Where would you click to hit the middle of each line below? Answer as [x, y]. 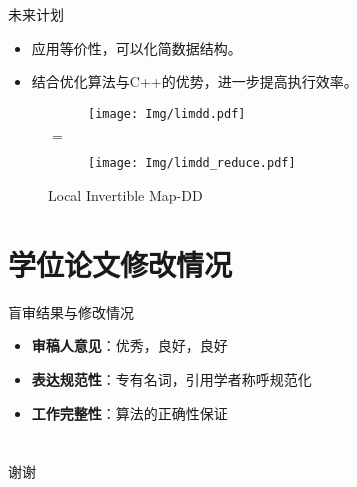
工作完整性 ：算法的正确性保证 [129, 412]
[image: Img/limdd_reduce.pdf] [192, 163]
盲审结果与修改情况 [71, 311]
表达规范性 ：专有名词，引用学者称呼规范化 [171, 379]
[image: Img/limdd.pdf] [167, 113]
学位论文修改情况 [120, 263]
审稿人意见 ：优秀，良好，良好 [129, 345]
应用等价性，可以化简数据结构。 [136, 47]
